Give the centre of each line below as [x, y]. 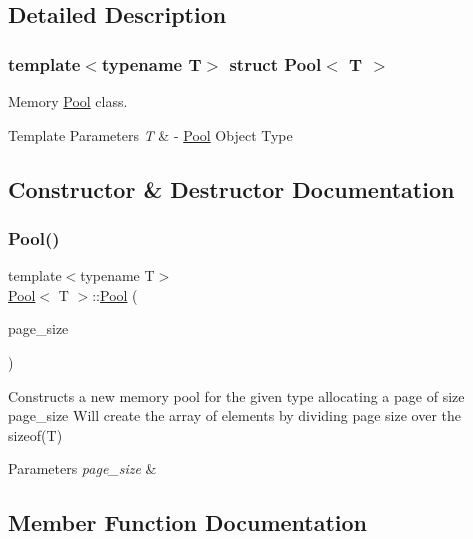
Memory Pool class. [68, 101]
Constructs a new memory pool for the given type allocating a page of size [236, 395]
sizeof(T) [35, 434]
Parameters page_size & [82, 468]
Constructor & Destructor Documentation [231, 188]
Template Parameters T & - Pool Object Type [150, 134]
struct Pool [275, 63]
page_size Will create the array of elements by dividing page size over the [234, 415]
